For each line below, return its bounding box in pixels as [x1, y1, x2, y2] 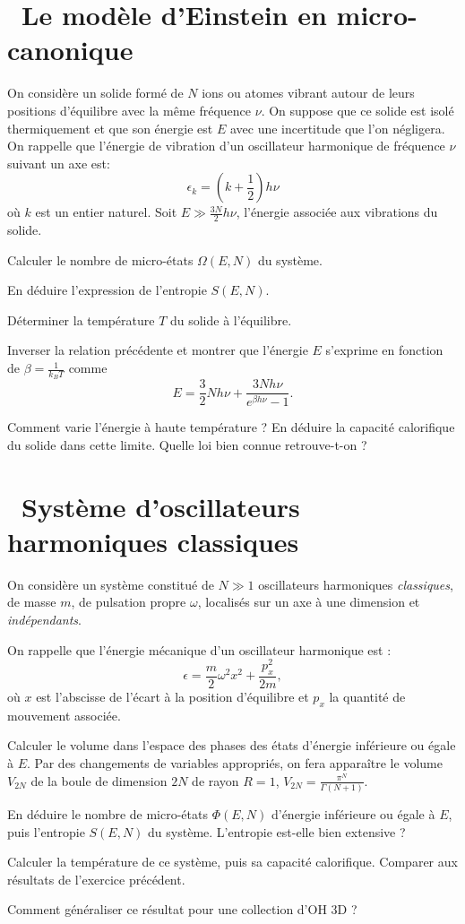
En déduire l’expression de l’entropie [7, 281, 207, 299]
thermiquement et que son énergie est [7, 118, 213, 137]
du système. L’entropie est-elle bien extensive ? [148, 822, 406, 841]
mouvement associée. [7, 705, 121, 724]
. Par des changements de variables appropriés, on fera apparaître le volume [27, 754, 443, 773]
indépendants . [7, 609, 82, 628]
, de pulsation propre [71, 592, 186, 611]
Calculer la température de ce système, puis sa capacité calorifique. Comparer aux [7, 852, 458, 871]
